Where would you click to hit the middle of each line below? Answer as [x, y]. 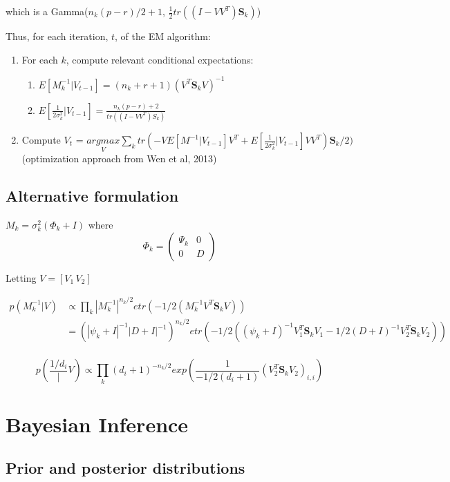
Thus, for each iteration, [57, 36]
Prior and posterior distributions [125, 468]
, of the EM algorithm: [163, 36]
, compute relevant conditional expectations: [160, 59]
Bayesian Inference [97, 424]
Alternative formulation [92, 196]
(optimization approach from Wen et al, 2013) [119, 158]
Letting [21, 277]
